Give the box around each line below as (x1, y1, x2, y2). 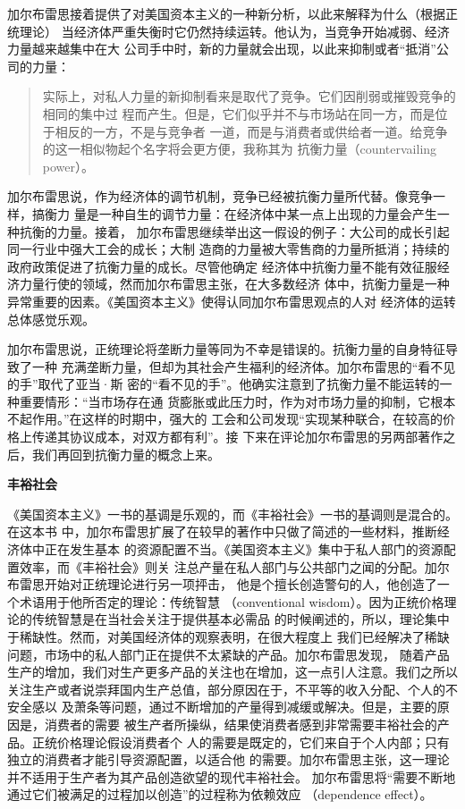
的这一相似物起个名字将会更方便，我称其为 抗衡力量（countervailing (42, 139, 437, 158)
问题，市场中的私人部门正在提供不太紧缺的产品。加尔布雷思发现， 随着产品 (7, 645, 450, 663)
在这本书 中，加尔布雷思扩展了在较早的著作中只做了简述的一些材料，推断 (7, 522, 437, 541)
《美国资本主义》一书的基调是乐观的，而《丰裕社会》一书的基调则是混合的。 (7, 504, 458, 523)
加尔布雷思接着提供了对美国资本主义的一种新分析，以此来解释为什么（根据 (7, 4, 445, 22)
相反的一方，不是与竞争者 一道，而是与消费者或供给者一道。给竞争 (55, 122, 448, 140)
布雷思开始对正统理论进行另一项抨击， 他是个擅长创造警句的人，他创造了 (7, 575, 437, 594)
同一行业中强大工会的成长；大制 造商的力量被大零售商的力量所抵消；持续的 (7, 240, 450, 258)
